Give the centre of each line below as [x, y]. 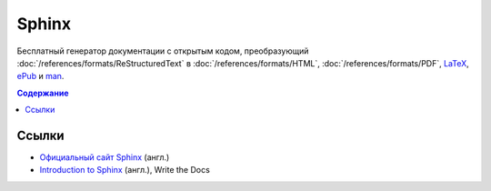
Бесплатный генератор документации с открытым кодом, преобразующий [163, 51]
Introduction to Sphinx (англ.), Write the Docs [125, 170]
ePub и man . [40, 76]
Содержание [43, 93]
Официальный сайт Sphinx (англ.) [105, 157]
